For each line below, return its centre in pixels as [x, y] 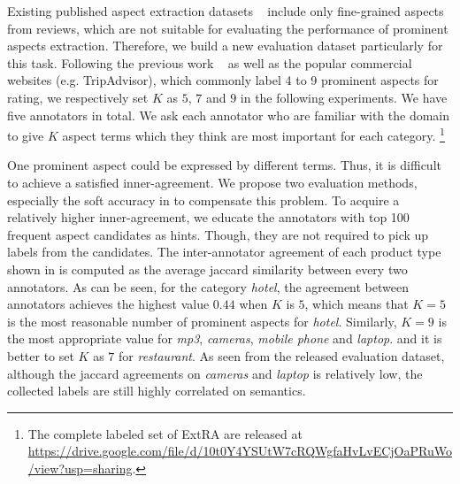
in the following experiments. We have [344, 97]
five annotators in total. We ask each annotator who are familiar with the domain [229, 115]
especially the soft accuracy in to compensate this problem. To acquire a [203, 200]
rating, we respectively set [78, 97]
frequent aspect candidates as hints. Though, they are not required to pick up [218, 234]
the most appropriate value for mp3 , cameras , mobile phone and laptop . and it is [225, 338]
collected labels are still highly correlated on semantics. [157, 391]
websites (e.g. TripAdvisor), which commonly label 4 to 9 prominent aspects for [223, 80]
